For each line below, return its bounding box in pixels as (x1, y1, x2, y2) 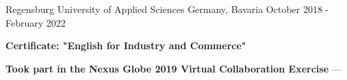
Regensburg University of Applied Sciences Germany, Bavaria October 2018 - (5, 2, 329, 16)
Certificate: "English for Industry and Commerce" (5, 38, 246, 53)
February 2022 (5, 15, 66, 29)
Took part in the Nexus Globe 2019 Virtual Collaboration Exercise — (5, 61, 342, 75)
